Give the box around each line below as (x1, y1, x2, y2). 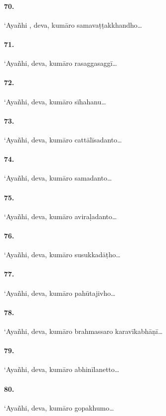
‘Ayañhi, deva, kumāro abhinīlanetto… (4, 364, 119, 374)
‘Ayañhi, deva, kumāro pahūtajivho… (4, 287, 115, 298)
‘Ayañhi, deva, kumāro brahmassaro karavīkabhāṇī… (4, 325, 163, 336)
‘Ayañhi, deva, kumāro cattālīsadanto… (4, 134, 122, 144)
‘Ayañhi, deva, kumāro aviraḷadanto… (4, 211, 117, 221)
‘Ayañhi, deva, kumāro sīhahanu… (4, 96, 106, 106)
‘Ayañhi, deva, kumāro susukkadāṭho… (4, 249, 121, 260)
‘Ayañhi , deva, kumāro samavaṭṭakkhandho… (4, 19, 142, 30)
